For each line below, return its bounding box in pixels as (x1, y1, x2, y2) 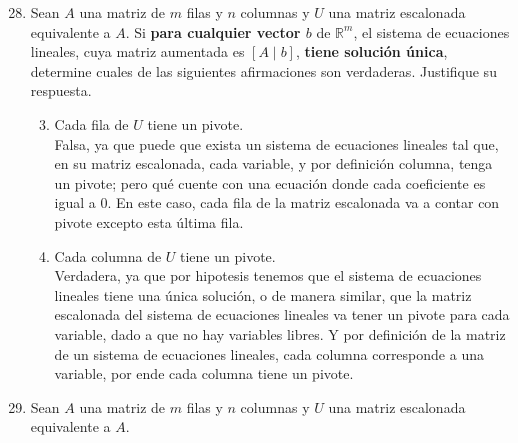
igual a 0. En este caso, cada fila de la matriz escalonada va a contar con (54, 192, 500, 213)
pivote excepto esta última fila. (54, 211, 244, 232)
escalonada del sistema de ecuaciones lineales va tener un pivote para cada (54, 304, 510, 325)
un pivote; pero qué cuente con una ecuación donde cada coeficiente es (54, 172, 486, 193)
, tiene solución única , (295, 41, 448, 62)
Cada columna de (54, 245, 162, 266)
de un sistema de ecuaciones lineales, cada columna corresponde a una (54, 343, 484, 364)
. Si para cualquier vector (125, 21, 301, 42)
